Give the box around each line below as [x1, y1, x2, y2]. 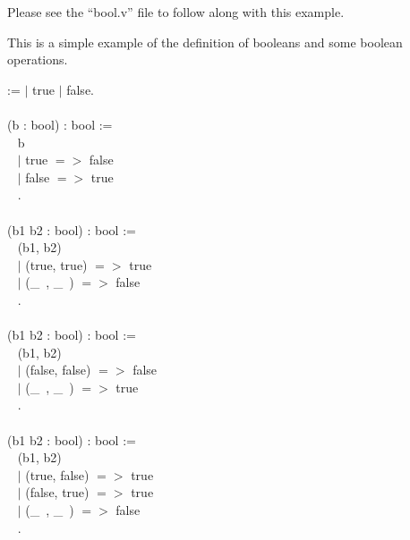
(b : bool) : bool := [7, 114, 113, 133]
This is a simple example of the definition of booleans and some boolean [7, 32, 403, 51]
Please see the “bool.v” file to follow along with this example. [7, 3, 345, 21]
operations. [7, 50, 68, 69]
